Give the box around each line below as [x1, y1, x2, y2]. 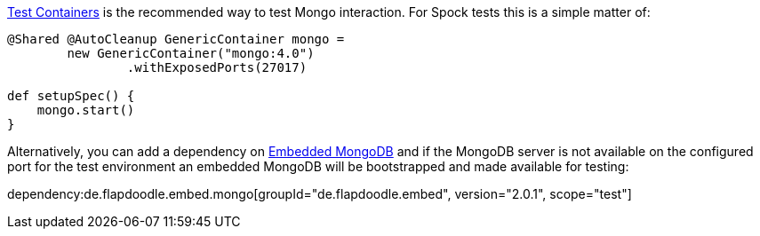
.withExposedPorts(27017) [126, 60, 308, 75]
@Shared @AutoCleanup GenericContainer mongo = [7, 32, 345, 46]
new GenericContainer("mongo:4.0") [67, 46, 315, 60]
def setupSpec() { [7, 89, 135, 103]
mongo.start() [36, 103, 135, 117]
